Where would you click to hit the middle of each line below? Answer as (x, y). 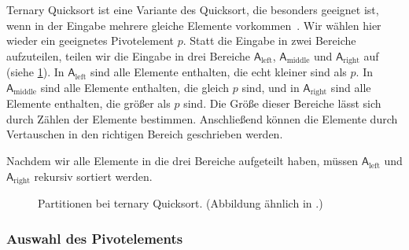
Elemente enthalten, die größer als (88, 103)
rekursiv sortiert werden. (93, 176)
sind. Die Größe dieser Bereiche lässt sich (282, 103)
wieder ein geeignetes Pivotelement (90, 40)
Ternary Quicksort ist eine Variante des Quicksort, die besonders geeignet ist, (193, 9)
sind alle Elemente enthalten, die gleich (135, 87)
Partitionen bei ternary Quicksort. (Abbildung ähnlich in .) (181, 203)
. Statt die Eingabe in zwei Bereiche (269, 40)
